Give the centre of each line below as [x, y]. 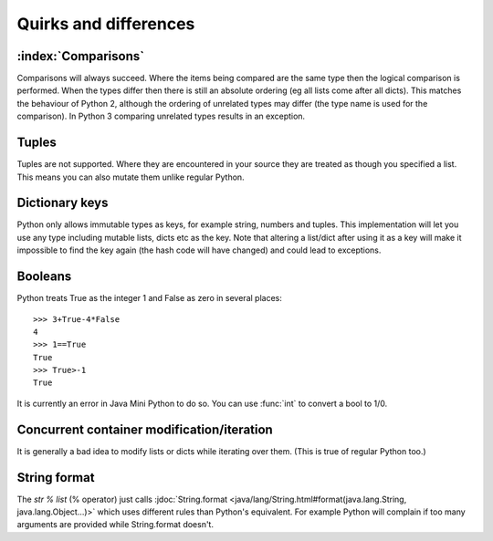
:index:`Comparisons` [81, 56]
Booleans [44, 277]
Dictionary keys [63, 203]
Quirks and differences [106, 24]
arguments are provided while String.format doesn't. [115, 525]
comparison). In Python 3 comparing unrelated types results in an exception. [161, 116]
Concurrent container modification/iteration [145, 429]
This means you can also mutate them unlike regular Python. [131, 177]
